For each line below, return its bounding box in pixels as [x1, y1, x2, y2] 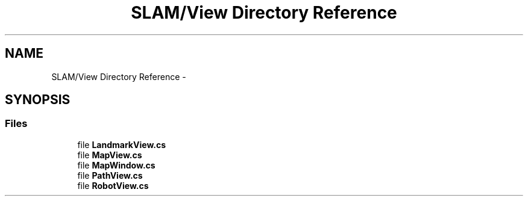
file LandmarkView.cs [77, 139, 166, 150]
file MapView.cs [77, 149, 142, 160]
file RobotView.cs [77, 180, 149, 191]
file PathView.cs [77, 170, 143, 181]
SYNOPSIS [5, 92, 71, 108]
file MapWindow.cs [77, 159, 156, 170]
